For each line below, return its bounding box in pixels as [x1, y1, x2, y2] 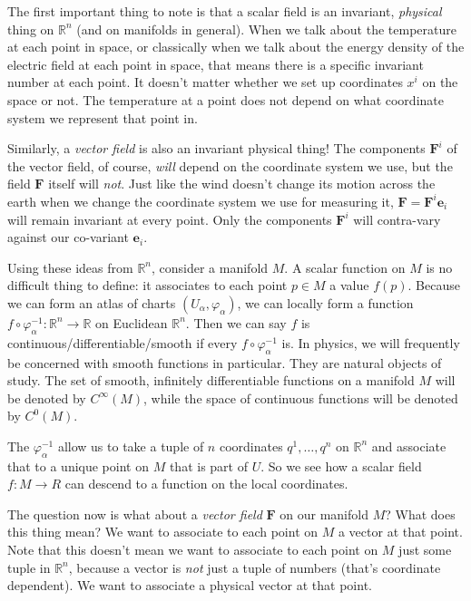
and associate [371, 436, 446, 455]
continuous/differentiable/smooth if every [7, 333, 238, 352]
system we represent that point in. [7, 108, 198, 127]
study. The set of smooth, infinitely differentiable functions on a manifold [7, 371, 415, 390]
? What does [385, 504, 456, 523]
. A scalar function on [284, 257, 406, 276]
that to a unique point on [7, 456, 149, 475]
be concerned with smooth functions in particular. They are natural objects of [7, 353, 442, 372]
